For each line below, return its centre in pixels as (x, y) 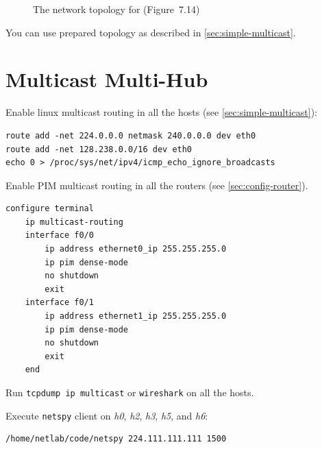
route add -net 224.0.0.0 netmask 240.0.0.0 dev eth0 (131, 135)
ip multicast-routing (74, 222)
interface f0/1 (59, 303)
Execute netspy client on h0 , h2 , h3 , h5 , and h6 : (107, 415)
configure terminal (50, 209)
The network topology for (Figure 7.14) (116, 9)
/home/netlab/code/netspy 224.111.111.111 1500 (116, 439)
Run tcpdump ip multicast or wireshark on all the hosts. (130, 392)
